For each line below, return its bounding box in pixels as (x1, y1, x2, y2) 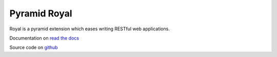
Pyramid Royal (9, 8, 72, 19)
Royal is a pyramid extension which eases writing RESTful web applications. (9, 26, 170, 32)
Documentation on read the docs (9, 35, 80, 41)
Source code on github (9, 44, 58, 51)
